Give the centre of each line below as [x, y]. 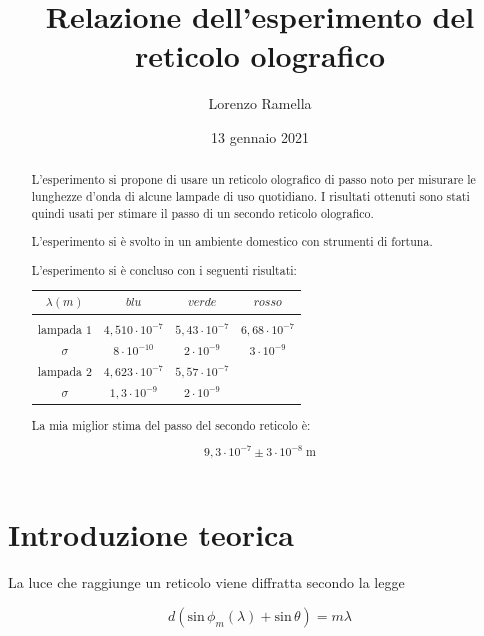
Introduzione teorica [151, 534]
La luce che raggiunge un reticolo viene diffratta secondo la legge [206, 582]
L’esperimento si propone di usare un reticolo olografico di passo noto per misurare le [253, 179]
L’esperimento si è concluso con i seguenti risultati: [164, 269]
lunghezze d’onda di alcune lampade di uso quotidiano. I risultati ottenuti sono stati [250, 195]
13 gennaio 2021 [260, 136]
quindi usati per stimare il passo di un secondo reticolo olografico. [202, 212]
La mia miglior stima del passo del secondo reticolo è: [171, 424]
